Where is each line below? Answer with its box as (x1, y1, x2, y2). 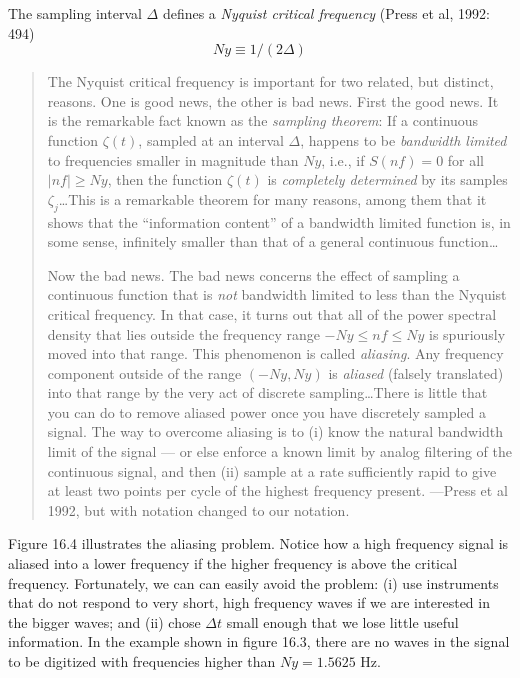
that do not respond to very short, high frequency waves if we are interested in (8, 592, 490, 613)
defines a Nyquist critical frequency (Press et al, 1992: (162, 3, 490, 23)
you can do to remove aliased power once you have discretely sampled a (47, 401, 486, 422)
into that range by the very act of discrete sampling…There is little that (47, 382, 488, 403)
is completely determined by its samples (267, 169, 508, 190)
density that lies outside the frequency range (47, 323, 320, 344)
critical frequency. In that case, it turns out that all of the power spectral (47, 303, 497, 324)
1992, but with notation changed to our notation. (47, 499, 350, 520)
